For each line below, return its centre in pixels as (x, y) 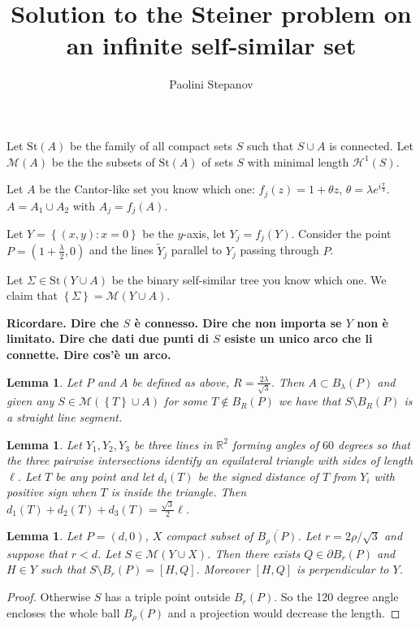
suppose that (37, 553)
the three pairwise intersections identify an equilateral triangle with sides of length (210, 460)
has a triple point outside (168, 597)
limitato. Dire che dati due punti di (108, 338)
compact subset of (210, 536)
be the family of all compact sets (151, 145)
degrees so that (375, 444)
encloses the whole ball (63, 612)
